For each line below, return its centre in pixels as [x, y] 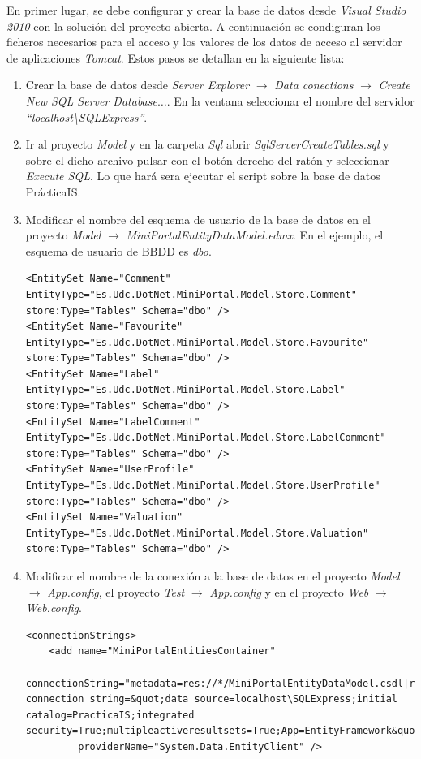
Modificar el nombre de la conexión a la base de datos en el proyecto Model [213, 576]
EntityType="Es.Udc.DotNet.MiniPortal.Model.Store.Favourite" [197, 342]
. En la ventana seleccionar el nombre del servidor [290, 100]
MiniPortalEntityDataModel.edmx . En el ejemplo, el [255, 235]
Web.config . [54, 608]
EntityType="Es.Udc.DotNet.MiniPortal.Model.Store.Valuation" [197, 533]
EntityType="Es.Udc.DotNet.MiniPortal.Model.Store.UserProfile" [203, 486]
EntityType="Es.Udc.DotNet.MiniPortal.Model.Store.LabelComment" [206, 438]
